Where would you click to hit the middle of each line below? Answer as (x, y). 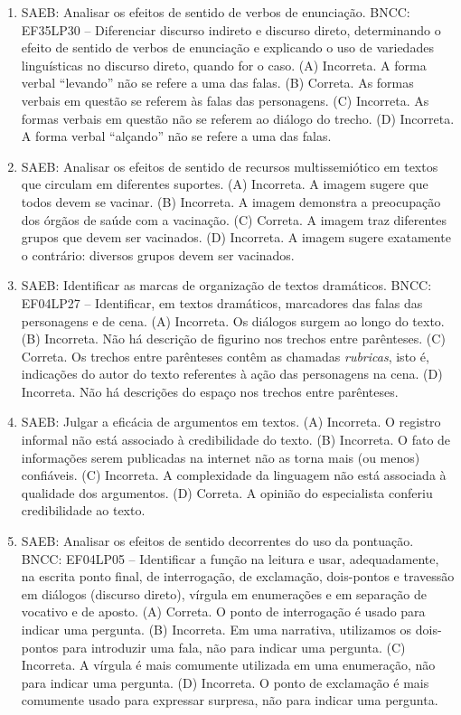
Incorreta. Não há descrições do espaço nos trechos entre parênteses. (210, 391)
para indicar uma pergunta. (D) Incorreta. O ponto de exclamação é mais (225, 682)
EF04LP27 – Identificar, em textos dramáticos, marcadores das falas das (222, 302)
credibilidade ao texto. (83, 510)
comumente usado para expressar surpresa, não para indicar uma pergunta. (230, 700)
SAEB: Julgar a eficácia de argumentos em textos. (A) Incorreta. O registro (231, 422)
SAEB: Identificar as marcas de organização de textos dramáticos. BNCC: (226, 285)
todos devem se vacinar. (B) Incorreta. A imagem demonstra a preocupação (231, 201)
